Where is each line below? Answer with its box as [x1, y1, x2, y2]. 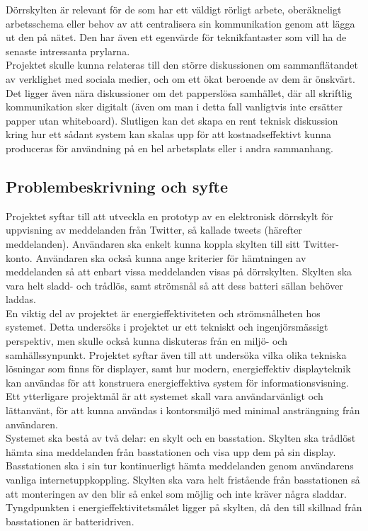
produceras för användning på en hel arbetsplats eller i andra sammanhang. [6, 140, 333, 155]
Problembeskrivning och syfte [6, 175, 229, 197]
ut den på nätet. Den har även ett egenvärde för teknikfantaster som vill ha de [6, 30, 347, 45]
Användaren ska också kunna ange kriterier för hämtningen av [35, 250, 306, 265]
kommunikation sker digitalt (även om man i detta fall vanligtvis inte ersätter [6, 99, 343, 114]
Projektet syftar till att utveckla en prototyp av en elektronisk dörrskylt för [6, 208, 333, 223]
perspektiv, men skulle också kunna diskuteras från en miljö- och [6, 333, 287, 348]
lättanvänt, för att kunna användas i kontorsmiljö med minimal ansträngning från [6, 403, 360, 418]
